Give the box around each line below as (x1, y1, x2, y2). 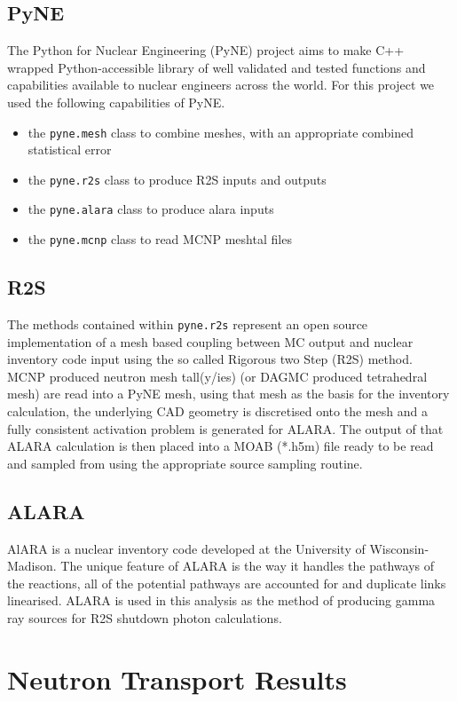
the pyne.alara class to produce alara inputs (28, 200, 274, 218)
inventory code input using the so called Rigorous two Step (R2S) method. (7, 350, 413, 368)
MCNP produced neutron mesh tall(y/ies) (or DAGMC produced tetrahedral (7, 367, 428, 385)
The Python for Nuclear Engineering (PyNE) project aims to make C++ (7, 41, 405, 59)
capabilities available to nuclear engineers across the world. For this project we (7, 75, 435, 94)
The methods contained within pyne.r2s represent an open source (7, 315, 368, 333)
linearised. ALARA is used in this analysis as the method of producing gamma (7, 591, 436, 610)
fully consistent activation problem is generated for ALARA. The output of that (7, 419, 444, 438)
